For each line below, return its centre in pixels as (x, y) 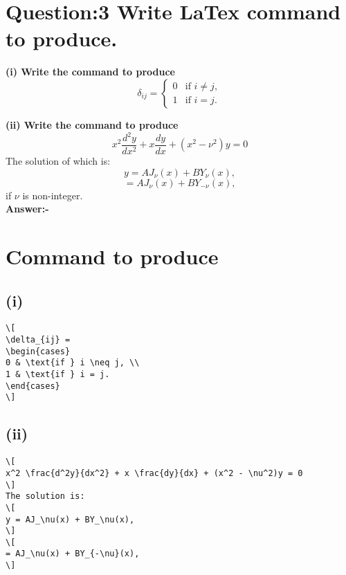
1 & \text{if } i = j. (58, 375)
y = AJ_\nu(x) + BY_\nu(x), (70, 519)
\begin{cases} (38, 351)
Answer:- (27, 209)
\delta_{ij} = (38, 340)
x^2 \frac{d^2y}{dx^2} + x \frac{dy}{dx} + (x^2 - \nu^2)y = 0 (154, 473)
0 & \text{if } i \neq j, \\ (73, 363)
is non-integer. (53, 195)
